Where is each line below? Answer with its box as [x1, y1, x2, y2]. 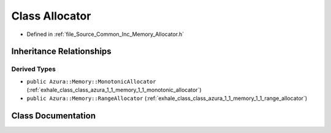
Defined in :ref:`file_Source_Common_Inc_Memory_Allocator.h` [26, 31, 185, 38]
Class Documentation [11, 110, 96, 121]
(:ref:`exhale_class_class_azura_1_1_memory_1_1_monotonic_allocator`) [26, 86, 202, 94]
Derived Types [11, 65, 56, 73]
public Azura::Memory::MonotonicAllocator [26, 78, 156, 85]
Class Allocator [11, 9, 91, 23]
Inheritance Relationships [11, 46, 112, 57]
